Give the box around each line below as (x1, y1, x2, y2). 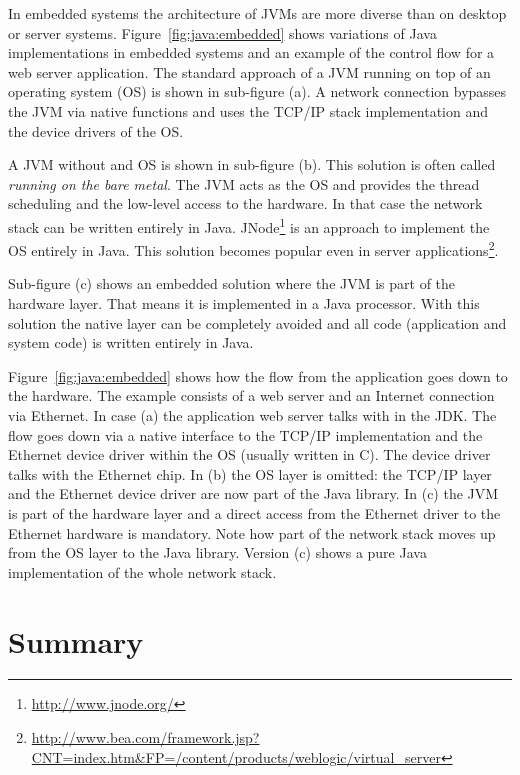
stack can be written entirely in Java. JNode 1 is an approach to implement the (8, 213, 490, 237)
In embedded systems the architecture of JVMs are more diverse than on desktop (8, 3, 507, 23)
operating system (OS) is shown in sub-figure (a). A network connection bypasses (8, 81, 507, 102)
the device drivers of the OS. (8, 120, 184, 141)
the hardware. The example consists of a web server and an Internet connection (8, 385, 495, 406)
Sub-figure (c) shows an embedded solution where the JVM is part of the (8, 273, 456, 294)
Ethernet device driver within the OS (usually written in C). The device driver (8, 444, 491, 465)
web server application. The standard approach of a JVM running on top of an (8, 61, 491, 82)
